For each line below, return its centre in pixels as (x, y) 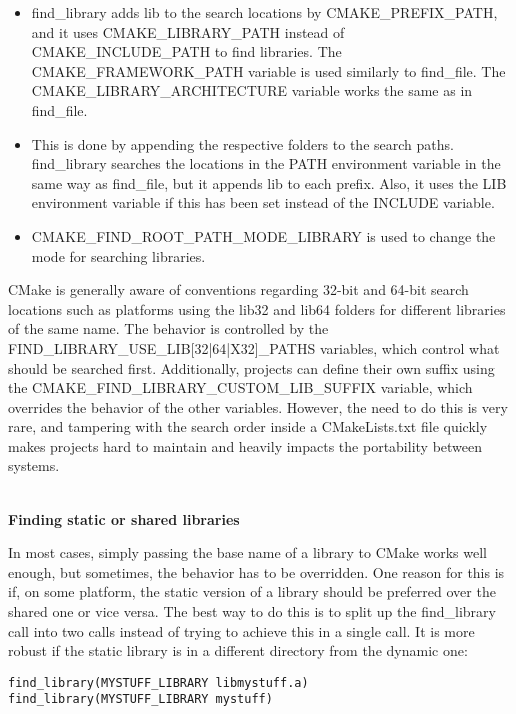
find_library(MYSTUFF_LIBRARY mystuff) (140, 699)
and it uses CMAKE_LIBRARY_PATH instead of (188, 31)
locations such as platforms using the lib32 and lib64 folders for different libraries (257, 308)
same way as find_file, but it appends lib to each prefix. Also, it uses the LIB (269, 182)
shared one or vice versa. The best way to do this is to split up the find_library (252, 611)
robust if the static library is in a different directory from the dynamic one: (238, 650)
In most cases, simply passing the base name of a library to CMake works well (247, 552)
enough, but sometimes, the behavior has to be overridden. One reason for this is (256, 571)
